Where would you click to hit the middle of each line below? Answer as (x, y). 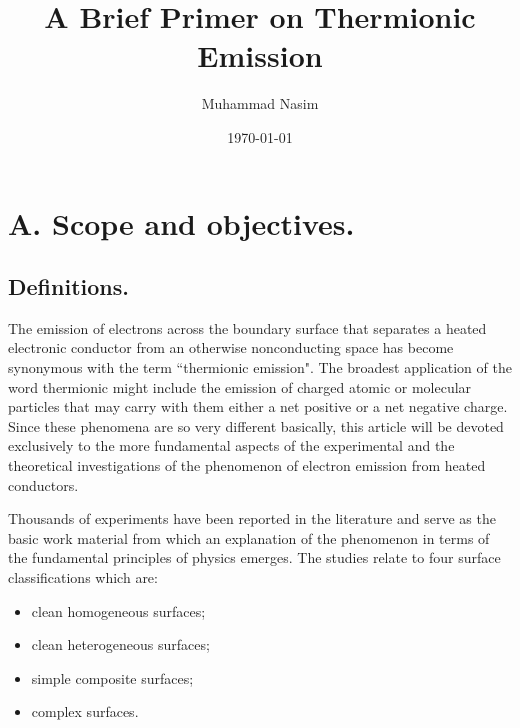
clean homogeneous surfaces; (118, 610)
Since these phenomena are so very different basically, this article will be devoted (256, 425)
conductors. (43, 484)
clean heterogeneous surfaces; (120, 644)
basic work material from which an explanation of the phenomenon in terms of (249, 537)
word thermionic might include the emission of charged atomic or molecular (240, 386)
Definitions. (68, 286)
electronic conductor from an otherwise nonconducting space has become (231, 347)
